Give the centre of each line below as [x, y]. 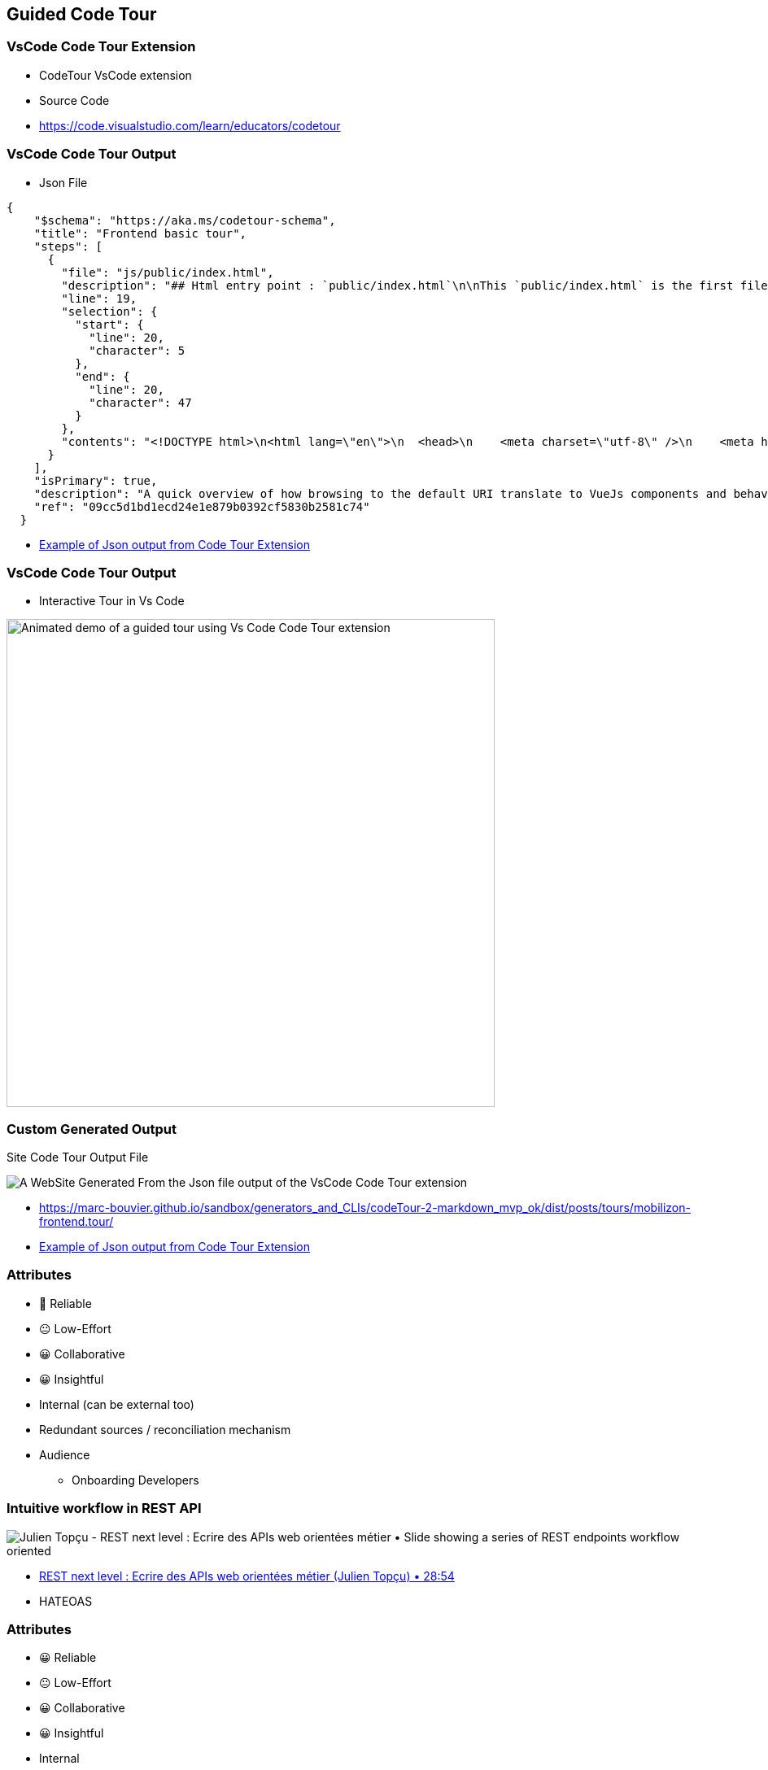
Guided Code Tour [82, 14]
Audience [65, 1454]
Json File [63, 182]
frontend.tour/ [76, 1222]
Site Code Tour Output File [78, 1157]
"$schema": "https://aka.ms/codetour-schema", [185, 220]
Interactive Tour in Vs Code [112, 601]
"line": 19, [99, 298]
